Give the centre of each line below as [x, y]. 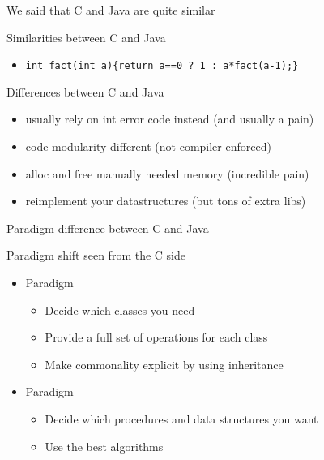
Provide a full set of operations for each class [156, 337]
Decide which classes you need [120, 310]
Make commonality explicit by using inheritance [164, 364]
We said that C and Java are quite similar [111, 10]
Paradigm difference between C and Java [108, 228]
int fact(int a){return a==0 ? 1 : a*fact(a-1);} [162, 66]
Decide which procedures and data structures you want [181, 418]
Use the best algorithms [104, 446]
